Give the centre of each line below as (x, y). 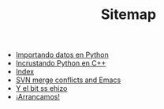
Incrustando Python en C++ (61, 63)
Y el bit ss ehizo (41, 88)
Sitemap (129, 15)
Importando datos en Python (62, 55)
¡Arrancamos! (38, 97)
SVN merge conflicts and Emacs (68, 80)
